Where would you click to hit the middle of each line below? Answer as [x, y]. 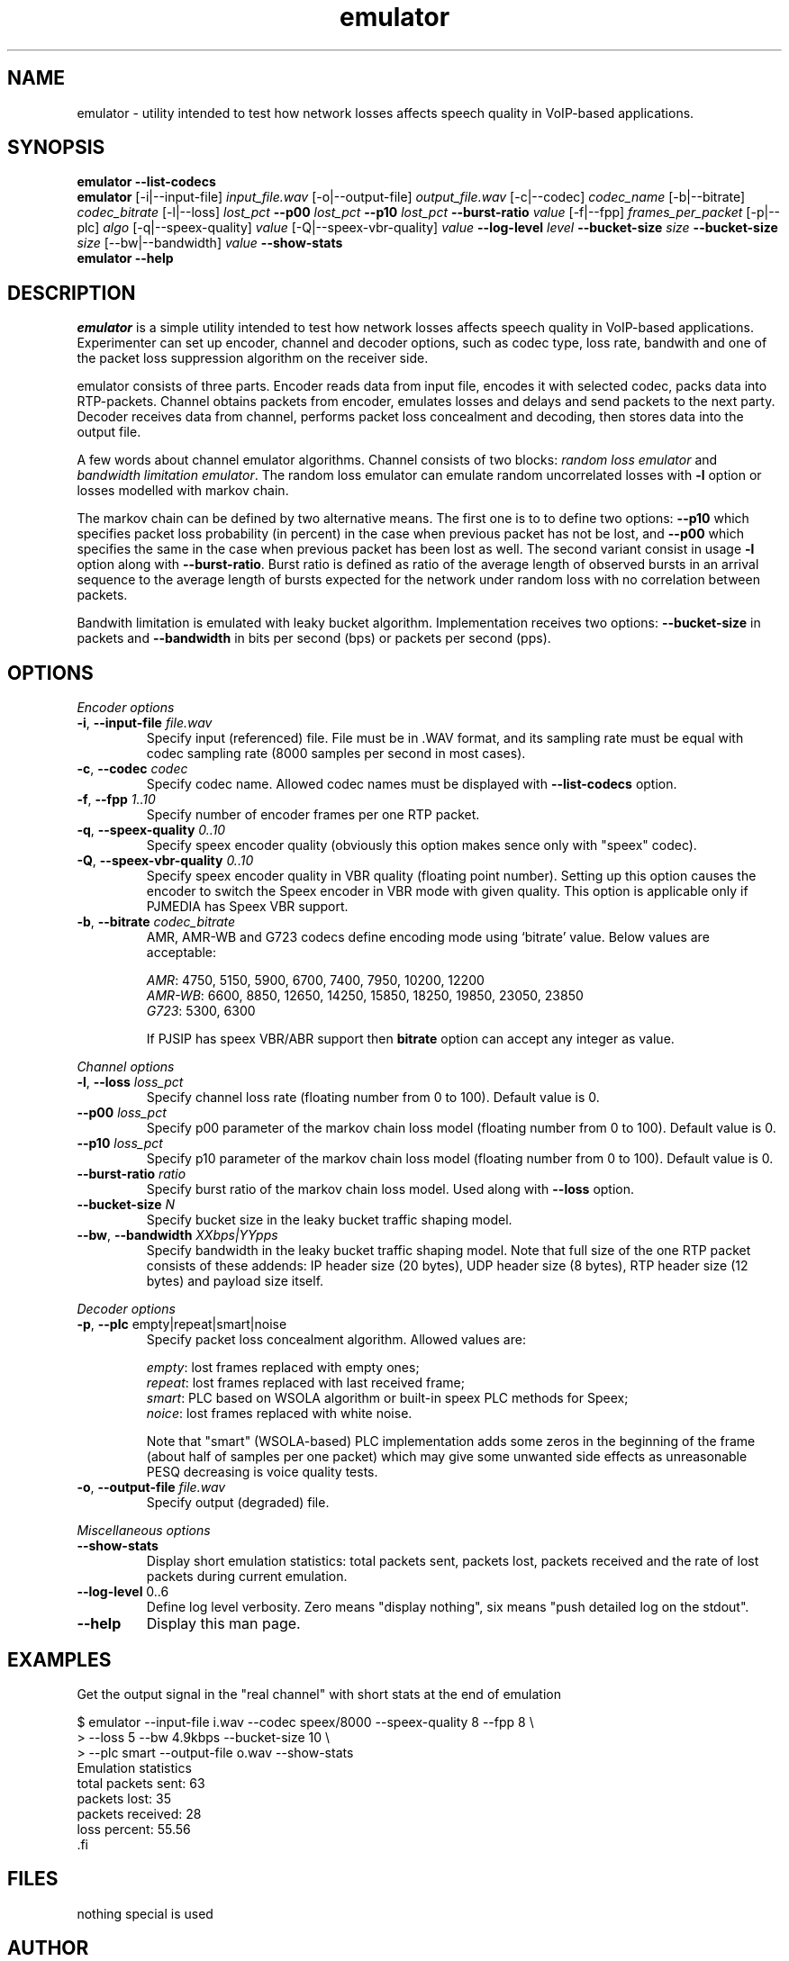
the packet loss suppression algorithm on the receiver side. [253, 358]
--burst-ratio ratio [131, 1174]
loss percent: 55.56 [134, 1829]
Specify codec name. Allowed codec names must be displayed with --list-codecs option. [412, 784]
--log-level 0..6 [123, 1592]
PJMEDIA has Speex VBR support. [247, 907]
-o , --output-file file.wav [151, 1487]
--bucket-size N [126, 1205]
